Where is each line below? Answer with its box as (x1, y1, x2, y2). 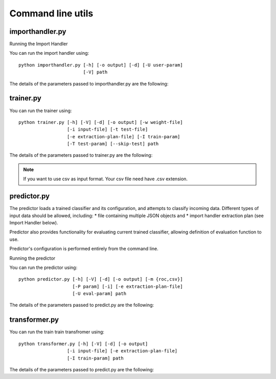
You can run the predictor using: (9, 264, 78, 270)
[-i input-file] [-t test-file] (66, 127, 148, 133)
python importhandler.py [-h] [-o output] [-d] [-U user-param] (18, 62, 183, 68)
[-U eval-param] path (72, 291, 127, 297)
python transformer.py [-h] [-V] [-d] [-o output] (18, 341, 148, 347)
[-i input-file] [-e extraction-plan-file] (66, 348, 178, 354)
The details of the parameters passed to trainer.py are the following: (9, 152, 153, 158)
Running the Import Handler (9, 41, 68, 47)
